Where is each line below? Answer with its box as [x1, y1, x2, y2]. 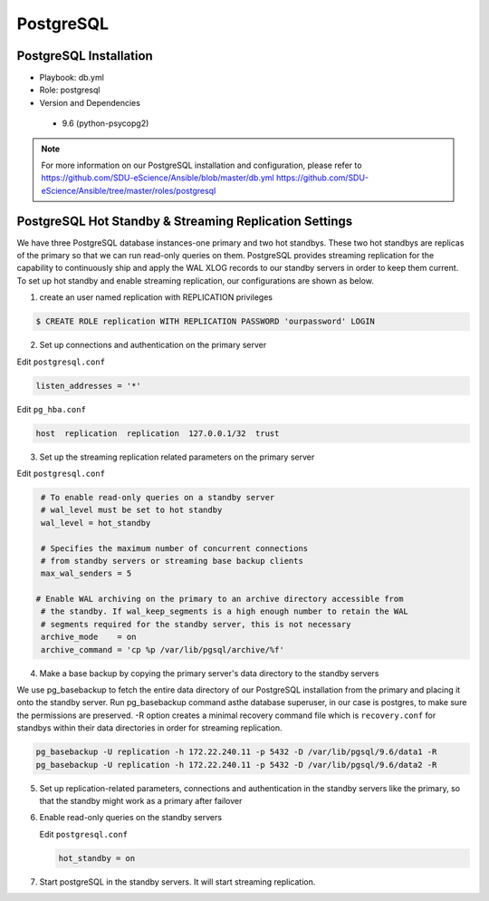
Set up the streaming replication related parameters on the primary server [39, 451, 315, 462]
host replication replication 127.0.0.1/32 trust [35, 428, 280, 439]
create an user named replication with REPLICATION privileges [39, 292, 273, 303]
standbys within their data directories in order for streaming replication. [16, 722, 283, 733]
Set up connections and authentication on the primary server [39, 340, 267, 351]
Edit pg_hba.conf [16, 403, 86, 414]
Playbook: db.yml [39, 73, 104, 83]
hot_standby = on [58, 853, 136, 863]
